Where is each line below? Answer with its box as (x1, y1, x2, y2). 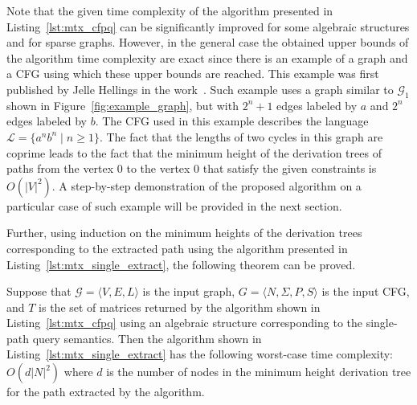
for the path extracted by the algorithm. (6, 383, 205, 400)
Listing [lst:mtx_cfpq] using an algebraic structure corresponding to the (6, 314, 363, 331)
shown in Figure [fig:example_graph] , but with (6, 96, 239, 113)
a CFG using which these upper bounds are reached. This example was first (6, 65, 379, 82)
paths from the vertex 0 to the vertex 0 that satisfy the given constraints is (6, 160, 377, 177)
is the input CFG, (321, 283, 410, 300)
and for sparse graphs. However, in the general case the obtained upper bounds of (6, 34, 409, 51)
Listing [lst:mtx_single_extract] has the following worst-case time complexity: (6, 346, 393, 362)
